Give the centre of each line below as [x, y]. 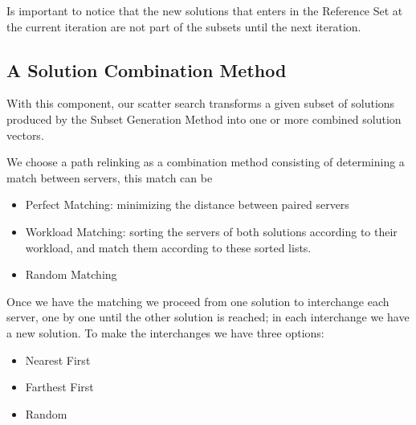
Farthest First [59, 387]
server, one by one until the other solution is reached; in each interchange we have [208, 317]
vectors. [25, 135]
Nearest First [58, 360]
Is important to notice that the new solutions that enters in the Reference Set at [205, 10]
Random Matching [71, 274]
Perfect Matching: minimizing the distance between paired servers [187, 204]
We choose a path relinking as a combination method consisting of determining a [206, 162]
